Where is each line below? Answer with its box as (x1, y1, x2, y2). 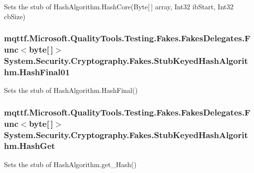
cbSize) (4, 11, 26, 21)
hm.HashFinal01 (4, 65, 70, 78)
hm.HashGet (4, 140, 55, 152)
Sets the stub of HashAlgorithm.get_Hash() (4, 159, 137, 169)
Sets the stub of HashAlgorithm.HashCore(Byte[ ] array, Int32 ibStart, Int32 (4, 1, 234, 11)
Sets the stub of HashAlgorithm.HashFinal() (4, 85, 138, 95)
